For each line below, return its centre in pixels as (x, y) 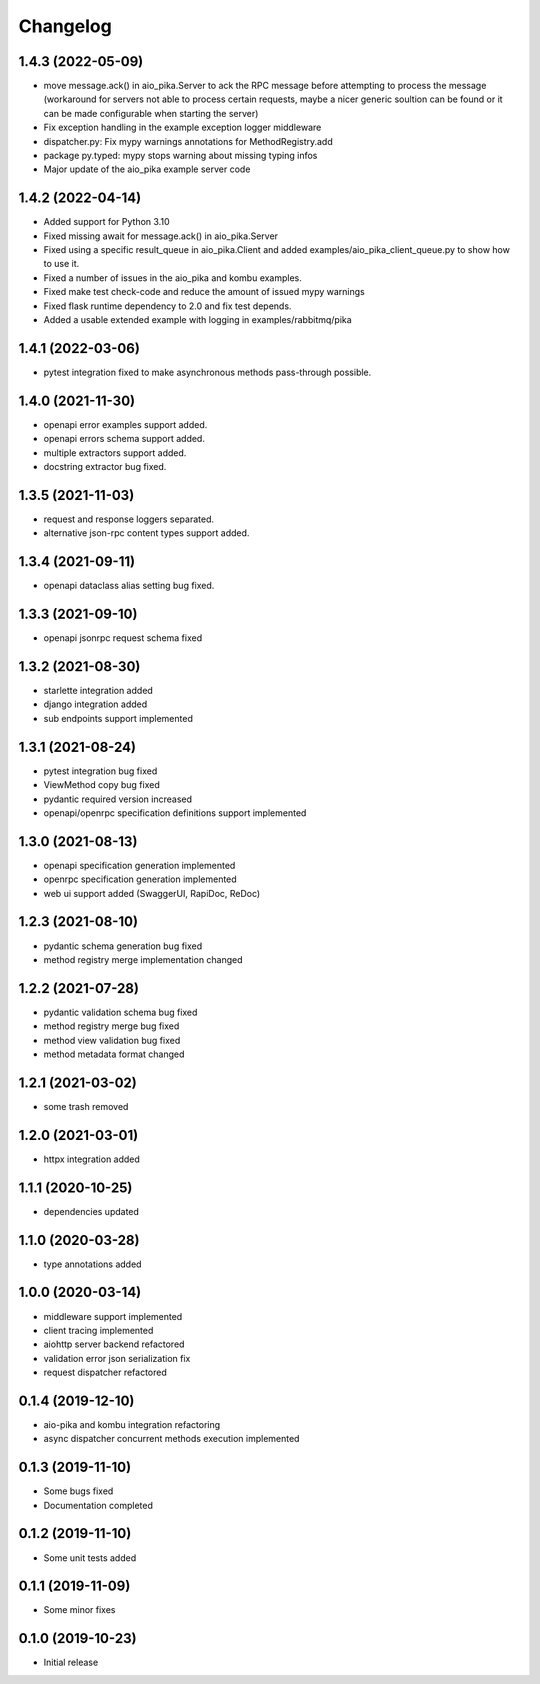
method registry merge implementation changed (143, 959)
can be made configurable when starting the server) (151, 113)
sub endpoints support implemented (118, 718)
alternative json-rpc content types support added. (146, 533)
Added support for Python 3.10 (106, 222)
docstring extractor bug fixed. (105, 467)
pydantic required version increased (118, 799)
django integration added (95, 704)
